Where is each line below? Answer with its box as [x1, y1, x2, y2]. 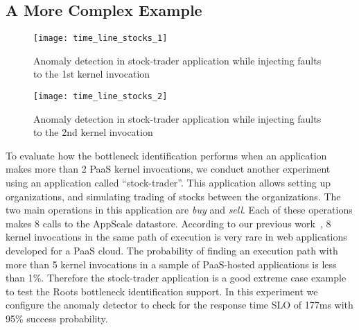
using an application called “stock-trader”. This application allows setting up [6, 175, 331, 190]
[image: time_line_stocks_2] [33, 92, 168, 102]
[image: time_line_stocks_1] [33, 33, 168, 44]
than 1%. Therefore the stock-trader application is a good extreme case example [6, 270, 347, 285]
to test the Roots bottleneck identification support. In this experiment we [6, 284, 318, 298]
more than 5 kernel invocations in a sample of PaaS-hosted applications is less [6, 257, 337, 271]
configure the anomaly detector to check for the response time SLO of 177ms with [6, 297, 353, 312]
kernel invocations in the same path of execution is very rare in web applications [6, 229, 347, 244]
